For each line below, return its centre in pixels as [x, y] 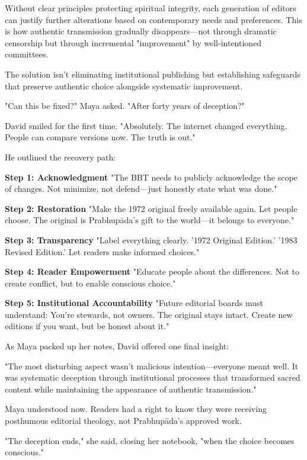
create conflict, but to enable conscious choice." [90, 283]
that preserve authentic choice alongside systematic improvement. [124, 86]
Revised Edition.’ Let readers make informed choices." [102, 251]
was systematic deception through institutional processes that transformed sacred [153, 377]
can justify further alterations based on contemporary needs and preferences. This [153, 19]
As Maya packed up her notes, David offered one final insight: [117, 346]
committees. [27, 54]
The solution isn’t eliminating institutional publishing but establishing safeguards [153, 74]
